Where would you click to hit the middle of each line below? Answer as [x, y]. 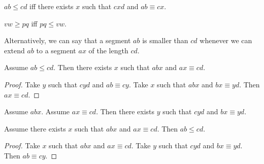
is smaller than [165, 40]
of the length [108, 50]
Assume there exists [35, 128]
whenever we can [226, 40]
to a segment [56, 50]
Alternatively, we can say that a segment [68, 40]
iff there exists [52, 6]
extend [14, 50]
